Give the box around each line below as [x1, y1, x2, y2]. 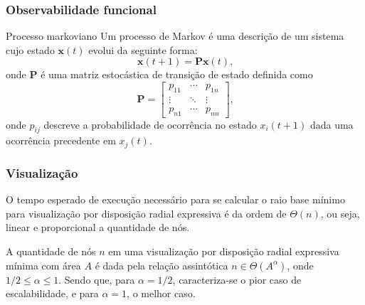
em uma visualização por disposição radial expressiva [108, 243, 339, 258]
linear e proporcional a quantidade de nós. [6, 220, 190, 235]
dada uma [310, 117, 354, 132]
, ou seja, [320, 205, 360, 220]
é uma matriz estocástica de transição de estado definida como [41, 67, 313, 82]
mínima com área [6, 257, 81, 272]
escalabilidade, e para [6, 286, 99, 301]
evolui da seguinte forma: [88, 42, 198, 57]
